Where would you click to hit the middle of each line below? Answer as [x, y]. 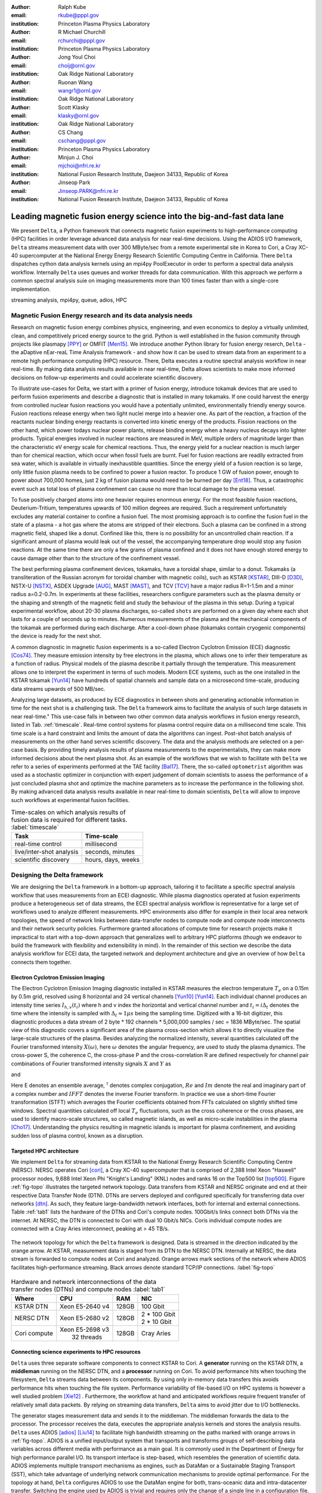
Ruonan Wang [75, 82]
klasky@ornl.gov [79, 116]
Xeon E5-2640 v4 [85, 1306]
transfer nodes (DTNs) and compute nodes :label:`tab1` [88, 1289]
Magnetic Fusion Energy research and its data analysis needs [102, 315]
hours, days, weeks [112, 860]
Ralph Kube [72, 7]
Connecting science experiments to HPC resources [76, 1352]
